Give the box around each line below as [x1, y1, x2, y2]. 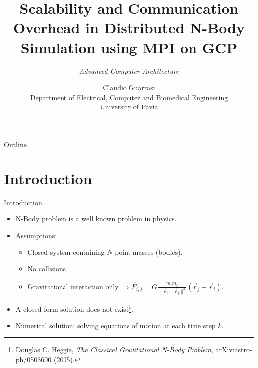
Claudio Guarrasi [103, 82, 155, 93]
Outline [4, 139, 27, 149]
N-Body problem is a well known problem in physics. [15, 213, 177, 224]
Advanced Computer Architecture [79, 65, 179, 76]
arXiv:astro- [215, 344, 252, 355]
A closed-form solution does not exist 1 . [15, 302, 133, 314]
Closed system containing [27, 247, 105, 257]
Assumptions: [15, 230, 57, 240]
